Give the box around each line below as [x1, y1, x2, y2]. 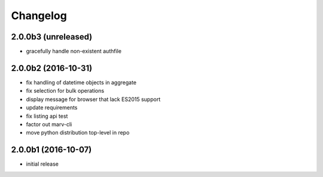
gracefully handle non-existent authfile [26, 48, 122, 55]
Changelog [11, 9, 67, 22]
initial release [26, 160, 59, 167]
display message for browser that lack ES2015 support [26, 96, 161, 103]
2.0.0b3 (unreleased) [11, 32, 93, 42]
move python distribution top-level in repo [26, 129, 130, 136]
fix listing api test [26, 112, 68, 120]
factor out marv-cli [26, 120, 72, 128]
